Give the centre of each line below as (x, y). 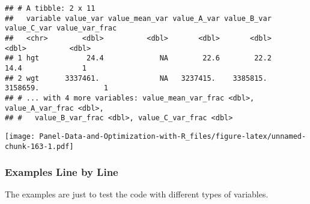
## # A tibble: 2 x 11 (50, 8)
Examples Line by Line (62, 172)
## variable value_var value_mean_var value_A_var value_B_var (138, 18)
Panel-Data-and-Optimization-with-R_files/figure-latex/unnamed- (173, 136)
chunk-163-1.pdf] (39, 146)
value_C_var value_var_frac (61, 28)
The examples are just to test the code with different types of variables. (137, 194)
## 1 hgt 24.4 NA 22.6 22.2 (138, 58)
